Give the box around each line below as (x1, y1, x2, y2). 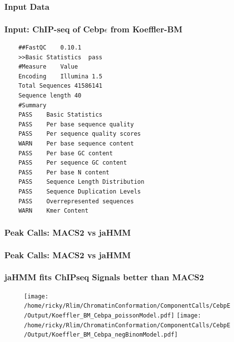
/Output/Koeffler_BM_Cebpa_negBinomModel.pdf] (24, 331, 178, 339)
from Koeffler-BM (110, 23, 183, 35)
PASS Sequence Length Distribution (18, 178, 145, 186)
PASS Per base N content (18, 169, 109, 176)
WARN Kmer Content (18, 207, 88, 215)
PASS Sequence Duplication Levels (18, 188, 141, 195)
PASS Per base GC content (18, 149, 113, 157)
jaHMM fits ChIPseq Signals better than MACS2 (4, 271, 204, 283)
